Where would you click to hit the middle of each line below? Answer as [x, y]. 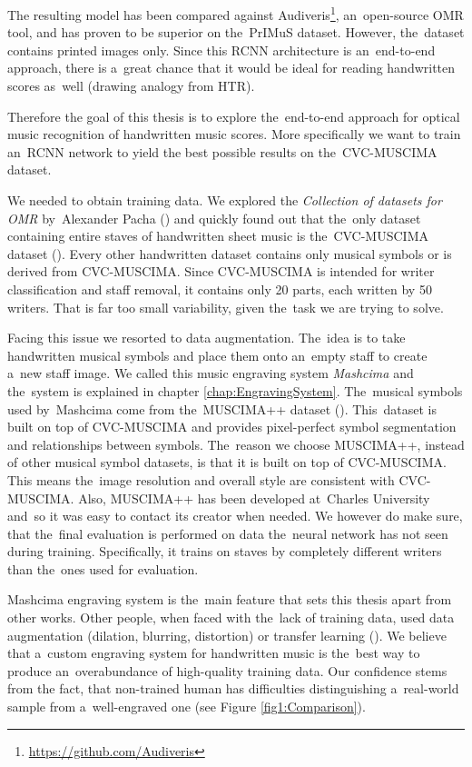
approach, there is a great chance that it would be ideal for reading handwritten [231, 68]
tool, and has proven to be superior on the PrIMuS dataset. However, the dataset [236, 32]
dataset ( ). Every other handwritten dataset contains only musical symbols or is [230, 253]
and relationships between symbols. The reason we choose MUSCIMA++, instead [236, 444]
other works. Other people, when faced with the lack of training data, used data [231, 618]
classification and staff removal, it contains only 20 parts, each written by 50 [220, 289]
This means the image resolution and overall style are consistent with [201, 479]
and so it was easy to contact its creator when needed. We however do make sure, [235, 516]
